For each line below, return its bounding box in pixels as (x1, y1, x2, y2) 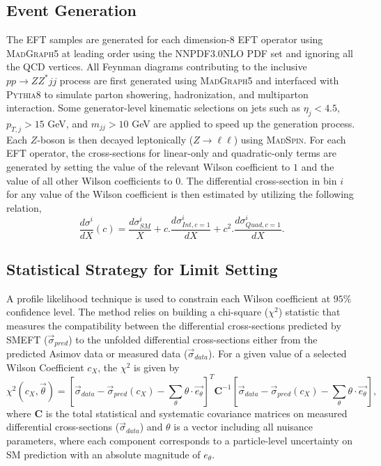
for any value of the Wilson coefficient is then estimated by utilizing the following (6, 187, 354, 201)
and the (301, 159, 334, 173)
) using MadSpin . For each (233, 132, 346, 146)
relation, (6, 200, 42, 215)
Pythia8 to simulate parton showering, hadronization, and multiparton (6, 86, 309, 101)
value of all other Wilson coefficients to (6, 173, 173, 187)
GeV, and (47, 116, 88, 130)
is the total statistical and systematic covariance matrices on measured (45, 405, 348, 420)
